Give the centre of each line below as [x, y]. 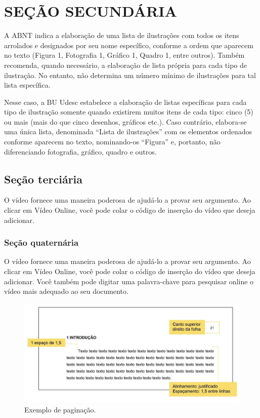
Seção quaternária [41, 242]
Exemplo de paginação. [60, 410]
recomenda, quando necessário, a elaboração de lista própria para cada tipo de [125, 65]
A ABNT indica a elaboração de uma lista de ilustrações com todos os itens [122, 35]
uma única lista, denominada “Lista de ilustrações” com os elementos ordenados [128, 131]
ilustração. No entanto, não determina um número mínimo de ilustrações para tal [130, 75]
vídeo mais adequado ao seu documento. [66, 291]
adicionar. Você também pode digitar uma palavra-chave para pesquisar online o [129, 281]
